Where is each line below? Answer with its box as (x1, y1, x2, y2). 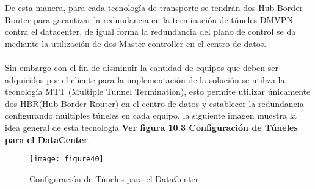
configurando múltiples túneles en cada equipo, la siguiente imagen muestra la (5, 109, 297, 122)
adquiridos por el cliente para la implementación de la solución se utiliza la (5, 73, 285, 86)
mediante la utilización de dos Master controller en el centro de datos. (5, 37, 267, 50)
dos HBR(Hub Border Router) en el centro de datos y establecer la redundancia (5, 97, 304, 109)
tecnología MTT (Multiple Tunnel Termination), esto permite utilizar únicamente (5, 85, 311, 98)
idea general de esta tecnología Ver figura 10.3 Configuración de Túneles (5, 120, 298, 133)
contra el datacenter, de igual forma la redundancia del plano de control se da (5, 25, 296, 38)
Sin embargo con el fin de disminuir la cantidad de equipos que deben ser (5, 61, 278, 73)
